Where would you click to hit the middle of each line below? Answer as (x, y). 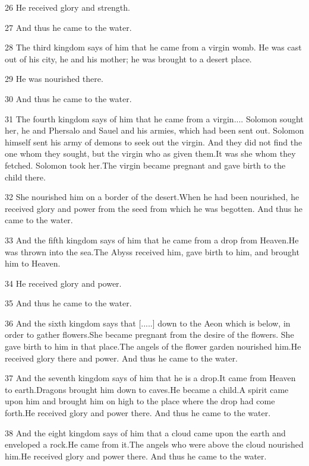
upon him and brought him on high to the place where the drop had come (140, 401)
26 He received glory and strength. (67, 7)
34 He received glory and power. (63, 283)
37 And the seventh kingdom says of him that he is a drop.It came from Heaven (150, 378)
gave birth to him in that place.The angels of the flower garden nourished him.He (153, 346)
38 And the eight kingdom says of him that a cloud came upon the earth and (145, 432)
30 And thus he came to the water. (68, 98)
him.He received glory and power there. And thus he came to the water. (136, 456)
